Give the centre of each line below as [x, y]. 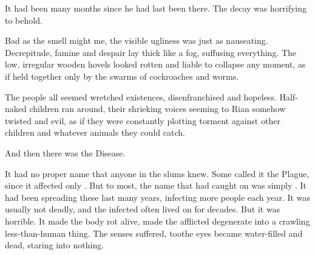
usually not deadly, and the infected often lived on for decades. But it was [143, 209]
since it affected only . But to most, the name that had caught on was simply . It [156, 185]
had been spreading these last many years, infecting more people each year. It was [157, 197]
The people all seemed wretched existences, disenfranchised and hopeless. [141, 96]
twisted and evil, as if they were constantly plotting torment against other [143, 120]
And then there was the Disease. [65, 152]
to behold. [24, 20]
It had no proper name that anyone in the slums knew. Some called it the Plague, [157, 173]
